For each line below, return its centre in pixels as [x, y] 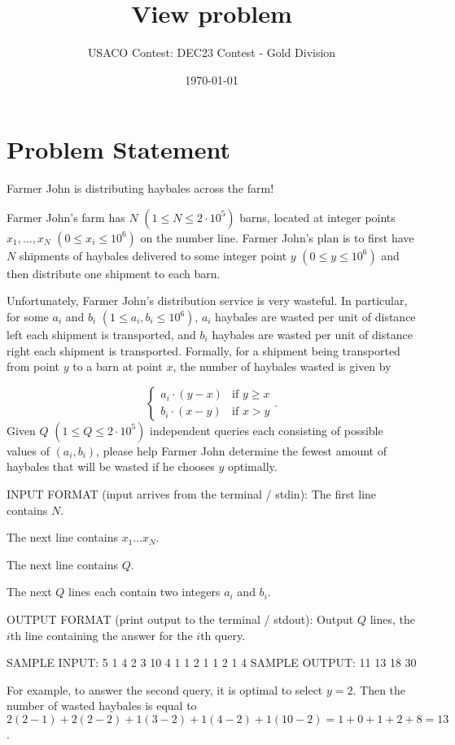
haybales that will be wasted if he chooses [111, 466]
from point [33, 366]
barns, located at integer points [317, 217]
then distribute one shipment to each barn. [114, 273]
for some [28, 317]
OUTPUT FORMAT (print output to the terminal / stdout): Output [180, 619]
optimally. [252, 466]
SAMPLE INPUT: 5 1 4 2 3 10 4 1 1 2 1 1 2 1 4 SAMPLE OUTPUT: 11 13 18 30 [212, 662]
